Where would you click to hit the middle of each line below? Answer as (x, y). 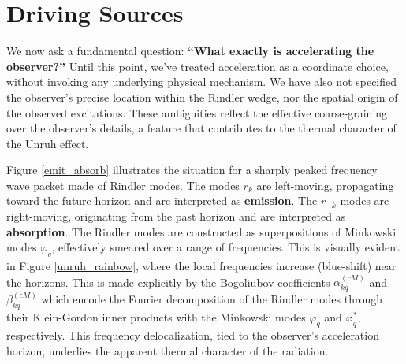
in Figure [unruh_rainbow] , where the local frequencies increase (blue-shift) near (201, 266)
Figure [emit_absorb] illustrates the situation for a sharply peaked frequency (192, 170)
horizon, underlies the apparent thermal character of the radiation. (168, 351)
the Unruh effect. (48, 143)
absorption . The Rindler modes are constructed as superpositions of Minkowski (201, 231)
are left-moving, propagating (325, 185)
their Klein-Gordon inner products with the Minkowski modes (156, 316)
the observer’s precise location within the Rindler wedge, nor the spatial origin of (202, 97)
